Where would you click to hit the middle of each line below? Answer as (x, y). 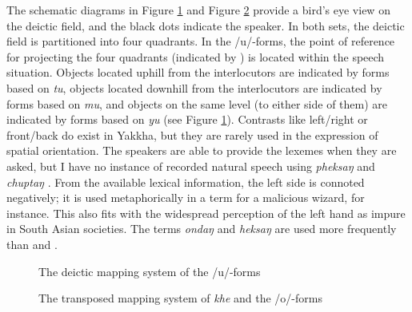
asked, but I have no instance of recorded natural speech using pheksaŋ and (191, 166)
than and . (32, 244)
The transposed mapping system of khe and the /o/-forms (180, 298)
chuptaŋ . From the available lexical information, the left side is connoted (186, 182)
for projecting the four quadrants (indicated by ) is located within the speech (196, 56)
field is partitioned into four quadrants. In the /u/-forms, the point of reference (201, 41)
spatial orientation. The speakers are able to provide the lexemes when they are (202, 150)
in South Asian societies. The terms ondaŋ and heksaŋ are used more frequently (202, 229)
